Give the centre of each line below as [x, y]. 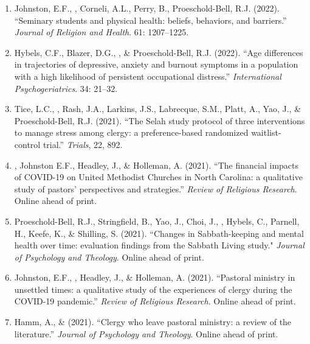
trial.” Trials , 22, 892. [83, 144]
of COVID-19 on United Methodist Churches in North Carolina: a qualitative [158, 177]
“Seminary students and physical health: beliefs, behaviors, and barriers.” [150, 20]
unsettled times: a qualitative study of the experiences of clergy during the [153, 289]
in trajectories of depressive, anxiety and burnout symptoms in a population [156, 64]
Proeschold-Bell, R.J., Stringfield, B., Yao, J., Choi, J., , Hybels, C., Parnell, [157, 221]
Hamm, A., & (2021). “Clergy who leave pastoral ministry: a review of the [153, 322]
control [27, 144]
